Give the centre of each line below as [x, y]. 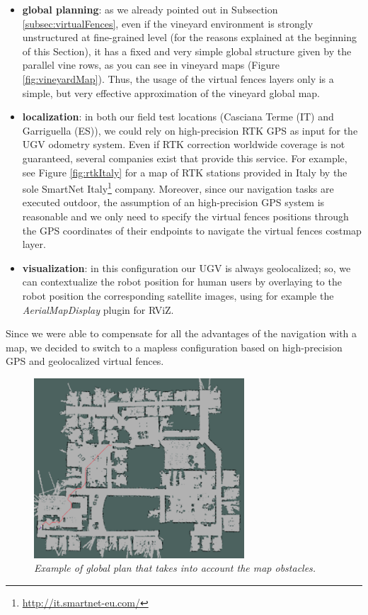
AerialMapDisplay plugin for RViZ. [98, 309]
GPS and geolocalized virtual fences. [85, 361]
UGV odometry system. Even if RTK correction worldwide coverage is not [184, 144]
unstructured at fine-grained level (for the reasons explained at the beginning [189, 37]
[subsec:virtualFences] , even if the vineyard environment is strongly [168, 23]
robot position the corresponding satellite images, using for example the [178, 295]
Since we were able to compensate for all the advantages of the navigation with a [182, 333]
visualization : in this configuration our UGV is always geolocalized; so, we [186, 267]
